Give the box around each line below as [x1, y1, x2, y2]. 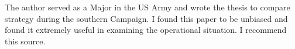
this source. [5, 35, 46, 47]
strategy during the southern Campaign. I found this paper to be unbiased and [5, 12, 288, 24]
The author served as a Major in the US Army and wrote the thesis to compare [5, 1, 290, 13]
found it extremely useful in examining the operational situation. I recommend [5, 24, 287, 36]
